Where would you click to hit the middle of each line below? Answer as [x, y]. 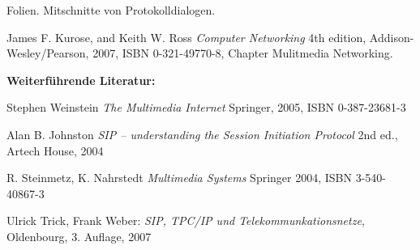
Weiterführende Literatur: [81, 80]
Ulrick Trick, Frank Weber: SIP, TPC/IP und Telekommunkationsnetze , [186, 220]
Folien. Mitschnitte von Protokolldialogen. [111, 10]
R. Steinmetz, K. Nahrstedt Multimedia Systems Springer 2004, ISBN [180, 178]
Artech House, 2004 [55, 150]
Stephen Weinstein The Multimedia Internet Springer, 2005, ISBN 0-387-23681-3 [206, 107]
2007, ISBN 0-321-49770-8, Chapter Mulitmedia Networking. [243, 53]
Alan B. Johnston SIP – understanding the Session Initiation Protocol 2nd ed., [202, 134]
